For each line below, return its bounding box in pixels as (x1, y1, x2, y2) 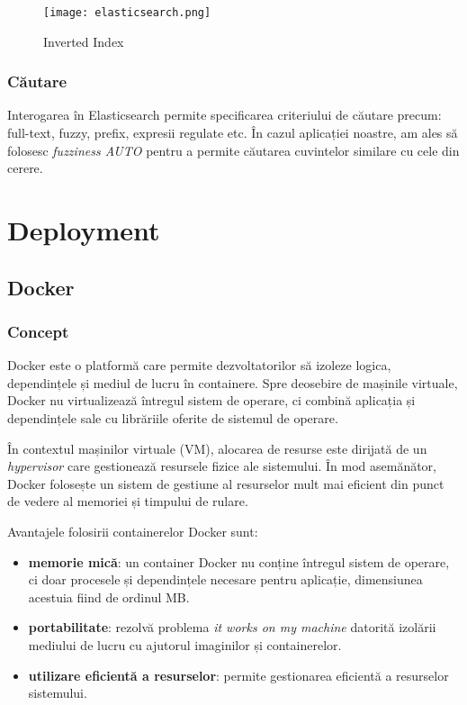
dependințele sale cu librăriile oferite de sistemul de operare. (7, 409, 338, 427)
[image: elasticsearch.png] (43, 6, 211, 19)
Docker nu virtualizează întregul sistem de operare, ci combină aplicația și (7, 391, 416, 410)
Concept (7, 320, 69, 342)
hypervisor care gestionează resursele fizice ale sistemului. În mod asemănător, (7, 456, 436, 475)
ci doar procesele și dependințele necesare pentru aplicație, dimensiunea (28, 570, 423, 589)
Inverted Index (43, 32, 124, 50)
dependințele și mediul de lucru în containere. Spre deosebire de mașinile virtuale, (7, 373, 458, 392)
